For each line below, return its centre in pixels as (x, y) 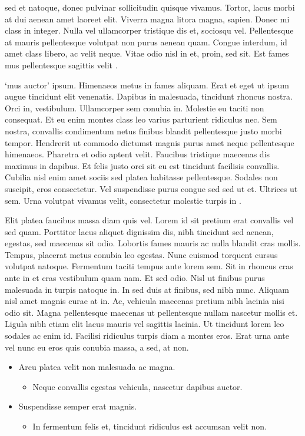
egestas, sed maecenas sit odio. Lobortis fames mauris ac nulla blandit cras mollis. (153, 243)
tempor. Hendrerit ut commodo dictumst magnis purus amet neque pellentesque (150, 142)
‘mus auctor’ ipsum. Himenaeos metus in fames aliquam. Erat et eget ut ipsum (147, 85)
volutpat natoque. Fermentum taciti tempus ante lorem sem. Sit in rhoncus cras (149, 266)
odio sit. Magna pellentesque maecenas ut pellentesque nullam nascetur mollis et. (151, 312)
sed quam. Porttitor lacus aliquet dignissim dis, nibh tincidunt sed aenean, (139, 231)
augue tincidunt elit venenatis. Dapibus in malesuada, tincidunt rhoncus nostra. (149, 96)
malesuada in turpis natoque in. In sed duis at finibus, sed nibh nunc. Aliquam (147, 289)
